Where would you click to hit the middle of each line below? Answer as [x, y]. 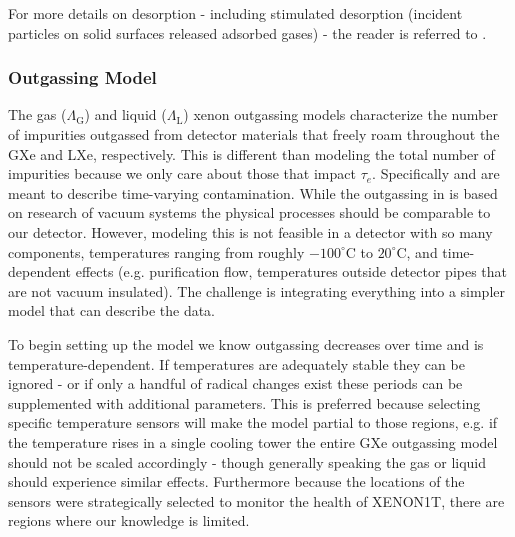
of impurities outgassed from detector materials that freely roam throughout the [254, 134]
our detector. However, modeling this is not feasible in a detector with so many [250, 231]
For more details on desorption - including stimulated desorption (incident [235, 13]
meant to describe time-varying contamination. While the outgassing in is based [253, 192]
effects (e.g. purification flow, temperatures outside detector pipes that [291, 271]
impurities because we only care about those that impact [182, 173]
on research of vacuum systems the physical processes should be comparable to [249, 212]
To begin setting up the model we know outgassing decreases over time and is [246, 343]
